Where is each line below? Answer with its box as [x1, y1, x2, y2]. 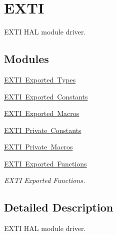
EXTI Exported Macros [4, 108, 79, 118]
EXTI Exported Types [4, 74, 76, 84]
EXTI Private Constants [4, 124, 81, 135]
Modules [4, 51, 49, 66]
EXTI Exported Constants [4, 91, 88, 101]
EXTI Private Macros [4, 141, 73, 152]
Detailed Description [4, 199, 113, 215]
